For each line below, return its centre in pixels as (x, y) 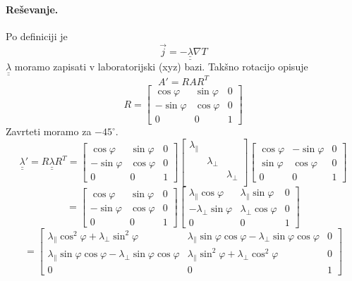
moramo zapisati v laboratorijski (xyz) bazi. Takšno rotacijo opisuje (161, 67)
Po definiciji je (37, 36)
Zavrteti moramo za (49, 131)
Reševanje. (32, 9)
